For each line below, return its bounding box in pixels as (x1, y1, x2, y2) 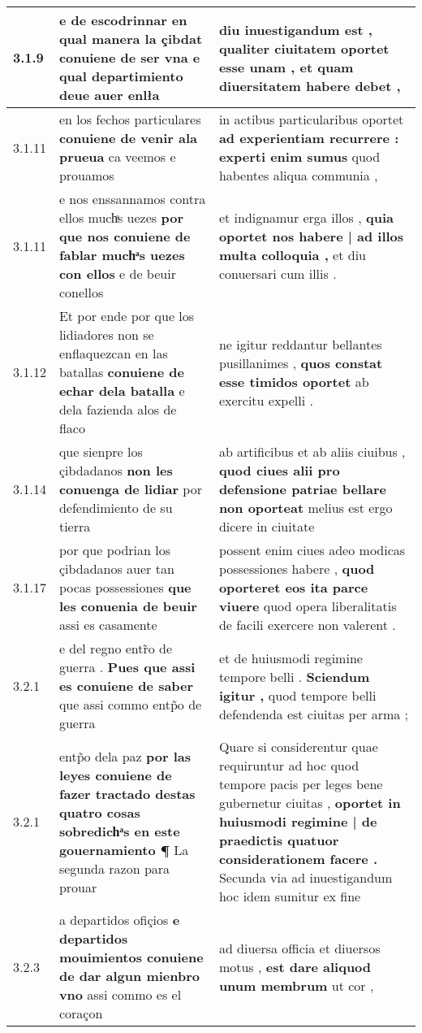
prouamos (58, 166, 114, 184)
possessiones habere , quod (218, 559, 375, 578)
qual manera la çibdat (58, 29, 203, 48)
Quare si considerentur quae (218, 737, 378, 756)
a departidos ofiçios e (58, 910, 180, 929)
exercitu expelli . (218, 390, 313, 410)
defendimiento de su (58, 498, 173, 517)
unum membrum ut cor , (218, 975, 374, 995)
